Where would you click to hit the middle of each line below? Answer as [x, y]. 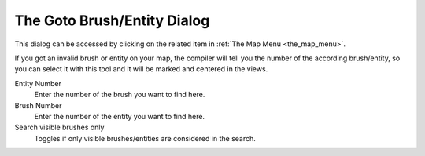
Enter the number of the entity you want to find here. [119, 116]
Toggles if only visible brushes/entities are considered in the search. [145, 138]
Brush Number [38, 105]
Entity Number [38, 83]
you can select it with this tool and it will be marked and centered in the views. [141, 69]
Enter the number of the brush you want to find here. [120, 95]
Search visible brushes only [59, 127]
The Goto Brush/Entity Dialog [112, 20]
